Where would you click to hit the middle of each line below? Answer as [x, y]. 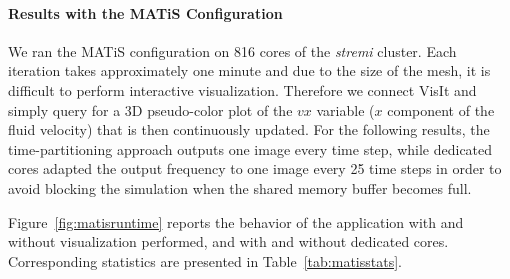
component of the [441, 109]
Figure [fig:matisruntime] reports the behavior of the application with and [236, 221]
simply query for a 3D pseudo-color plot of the [150, 109]
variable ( [345, 109]
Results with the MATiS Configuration [145, 12]
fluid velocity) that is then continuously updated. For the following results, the [249, 129]
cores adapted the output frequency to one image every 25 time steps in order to [255, 168]
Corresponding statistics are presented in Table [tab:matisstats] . [205, 260]
